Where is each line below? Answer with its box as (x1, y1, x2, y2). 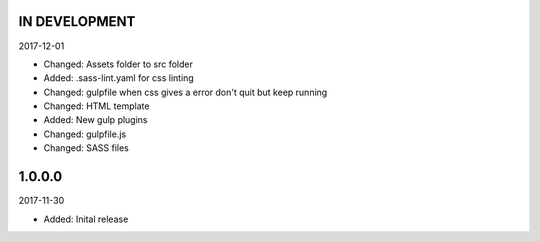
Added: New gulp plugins (43, 114, 149, 126)
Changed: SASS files (43, 142, 129, 154)
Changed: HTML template (43, 100, 150, 112)
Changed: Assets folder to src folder (43, 58, 194, 70)
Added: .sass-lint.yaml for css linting (43, 72, 194, 84)
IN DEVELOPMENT (18, 13, 136, 30)
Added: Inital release (43, 213, 129, 225)
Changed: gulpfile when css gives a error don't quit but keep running (43, 86, 328, 98)
